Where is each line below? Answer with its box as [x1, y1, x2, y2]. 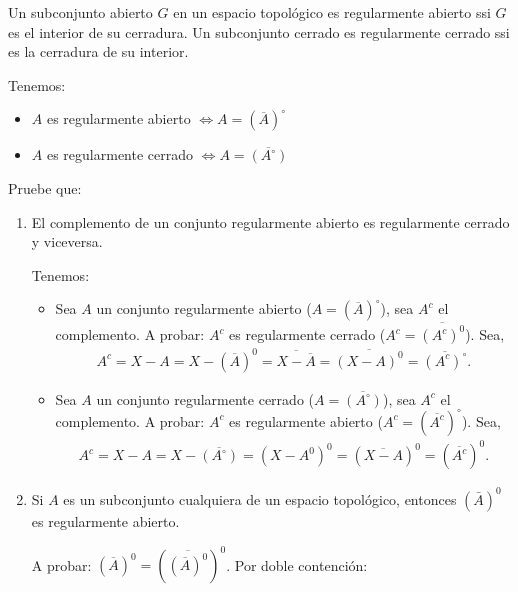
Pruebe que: [8, 177, 82, 198]
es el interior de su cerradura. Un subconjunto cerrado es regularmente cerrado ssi [8, 21, 510, 42]
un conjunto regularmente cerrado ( [96, 388, 314, 409]
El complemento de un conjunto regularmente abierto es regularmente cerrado [31, 211, 510, 232]
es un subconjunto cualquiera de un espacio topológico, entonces [63, 488, 457, 509]
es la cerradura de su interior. [8, 41, 189, 62]
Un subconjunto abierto [8, 2, 153, 22]
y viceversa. [31, 231, 103, 252]
